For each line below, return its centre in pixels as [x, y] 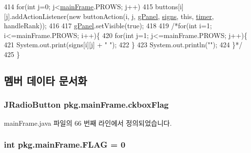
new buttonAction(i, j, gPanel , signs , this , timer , [141, 16]
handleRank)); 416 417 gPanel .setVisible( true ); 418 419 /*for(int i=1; [108, 26]
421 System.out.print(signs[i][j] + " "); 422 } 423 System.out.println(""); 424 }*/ [123, 45]
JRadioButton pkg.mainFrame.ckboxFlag [86, 105]
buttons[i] [169, 6]
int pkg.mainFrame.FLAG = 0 [65, 144]
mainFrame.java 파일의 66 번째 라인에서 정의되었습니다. [88, 123]
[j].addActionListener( [37, 16]
